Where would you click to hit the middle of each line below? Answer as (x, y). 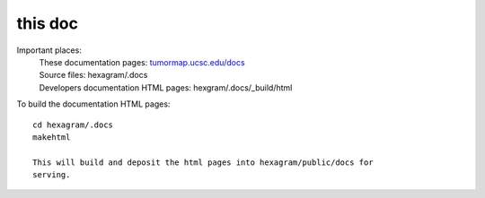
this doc (47, 23)
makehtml (52, 137)
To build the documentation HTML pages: (93, 104)
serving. (52, 175)
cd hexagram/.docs (73, 125)
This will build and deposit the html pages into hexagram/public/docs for (203, 162)
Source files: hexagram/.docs (93, 75)
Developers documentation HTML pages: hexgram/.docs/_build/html (166, 87)
